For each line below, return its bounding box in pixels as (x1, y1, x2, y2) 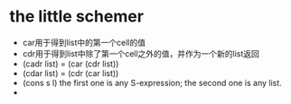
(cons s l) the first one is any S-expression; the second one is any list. (22, 77, 282, 88)
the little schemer (9, 6, 145, 27)
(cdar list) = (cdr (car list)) (22, 67, 119, 78)
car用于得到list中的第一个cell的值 (22, 37, 146, 48)
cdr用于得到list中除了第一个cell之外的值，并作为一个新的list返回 (22, 48, 260, 59)
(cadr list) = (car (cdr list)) (22, 58, 119, 69)
